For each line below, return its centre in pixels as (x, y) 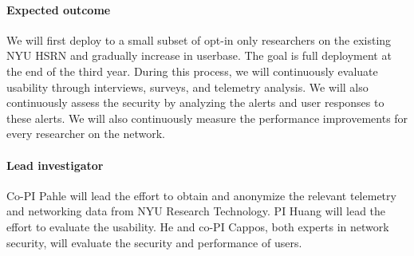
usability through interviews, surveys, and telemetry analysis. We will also (187, 87)
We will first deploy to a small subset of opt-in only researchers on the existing (199, 39)
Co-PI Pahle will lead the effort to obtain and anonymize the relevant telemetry (201, 195)
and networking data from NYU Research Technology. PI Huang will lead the (196, 211)
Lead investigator (55, 165)
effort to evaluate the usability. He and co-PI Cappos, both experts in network (198, 226)
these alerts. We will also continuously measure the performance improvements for (207, 118)
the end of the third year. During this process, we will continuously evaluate (192, 71)
